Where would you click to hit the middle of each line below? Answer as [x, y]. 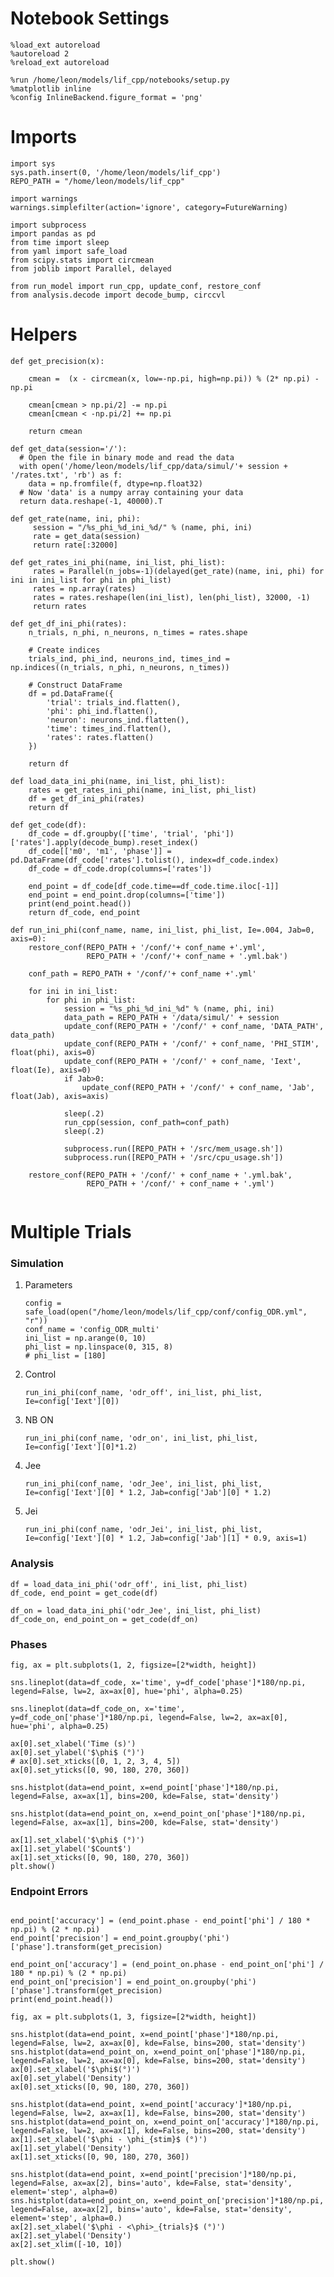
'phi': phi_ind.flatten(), [102, 711]
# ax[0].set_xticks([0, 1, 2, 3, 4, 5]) [96, 1761]
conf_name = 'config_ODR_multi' [92, 1330]
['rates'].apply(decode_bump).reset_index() [104, 842]
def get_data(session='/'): [69, 448]
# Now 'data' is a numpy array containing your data [131, 492]
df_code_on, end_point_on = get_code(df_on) [104, 1619]
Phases [29, 1644]
